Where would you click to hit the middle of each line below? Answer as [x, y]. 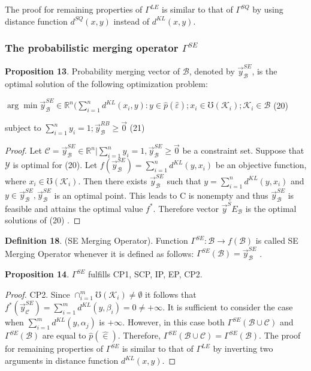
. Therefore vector [186, 208]
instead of [132, 21]
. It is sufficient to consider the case [228, 307]
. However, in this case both [173, 322]
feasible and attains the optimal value [74, 208]
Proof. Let [23, 150]
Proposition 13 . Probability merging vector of [93, 71]
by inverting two [243, 348]
